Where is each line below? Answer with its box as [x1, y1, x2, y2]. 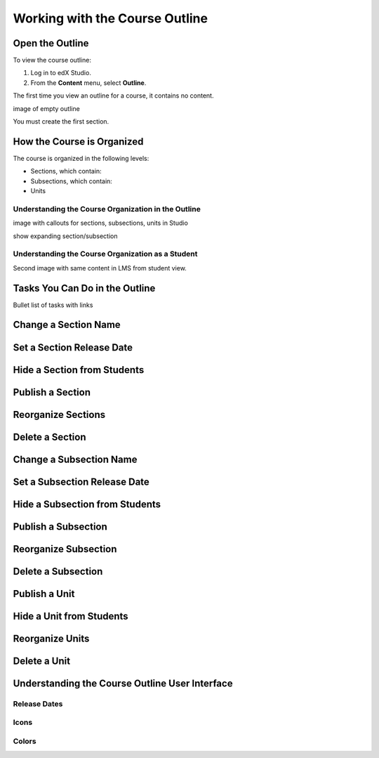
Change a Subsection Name [13, 453, 138, 465]
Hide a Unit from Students [13, 610, 129, 622]
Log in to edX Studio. [30, 69, 91, 77]
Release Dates [13, 699, 63, 709]
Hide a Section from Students [13, 364, 145, 376]
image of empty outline [13, 104, 80, 112]
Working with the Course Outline [13, 11, 208, 26]
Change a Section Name [13, 319, 121, 331]
